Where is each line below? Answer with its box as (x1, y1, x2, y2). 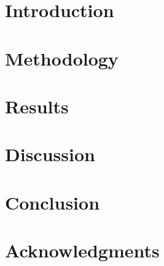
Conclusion (5, 189, 100, 215)
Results (5, 93, 69, 118)
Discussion (5, 142, 95, 167)
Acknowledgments (5, 238, 160, 263)
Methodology (5, 45, 119, 70)
